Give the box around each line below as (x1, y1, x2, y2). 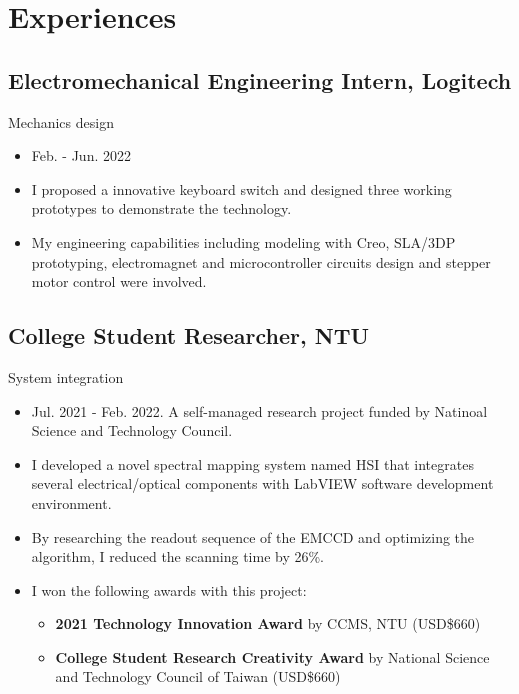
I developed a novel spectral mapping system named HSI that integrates (31, 453, 474, 474)
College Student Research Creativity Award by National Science (55, 646, 490, 667)
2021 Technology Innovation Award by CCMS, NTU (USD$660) (55, 613, 481, 634)
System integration (8, 366, 124, 387)
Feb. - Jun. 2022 (31, 145, 131, 166)
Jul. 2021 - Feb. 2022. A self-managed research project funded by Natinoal (31, 400, 488, 421)
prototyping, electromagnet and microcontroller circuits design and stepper (31, 251, 491, 272)
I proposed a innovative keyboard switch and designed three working (31, 178, 452, 199)
